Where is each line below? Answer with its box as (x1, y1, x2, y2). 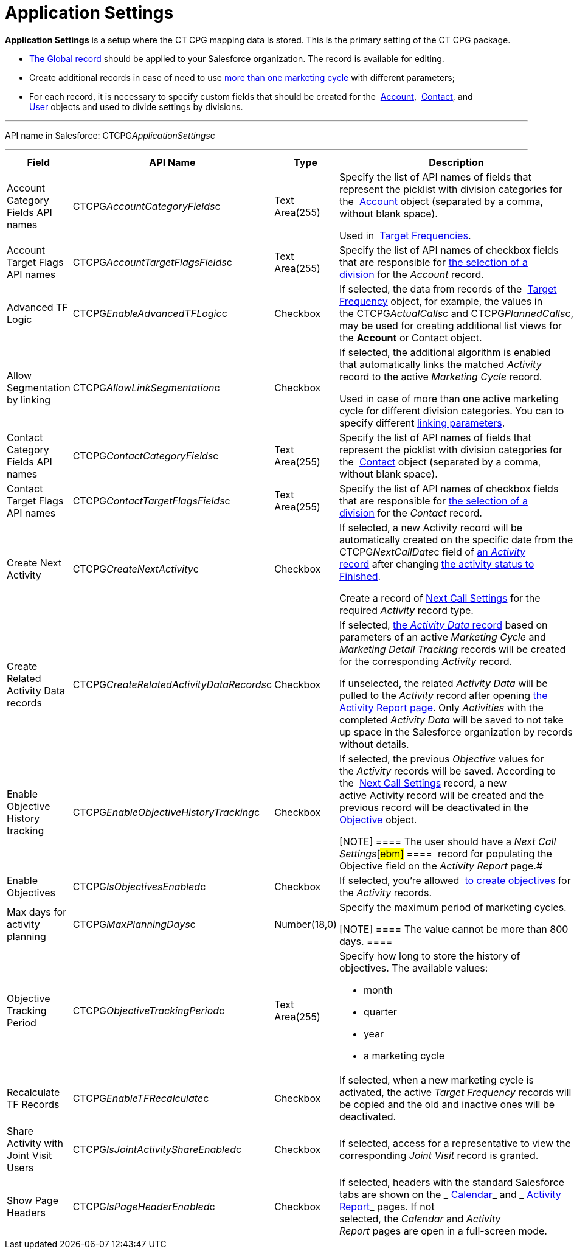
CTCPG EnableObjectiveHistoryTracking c (72, 806, 260, 818)
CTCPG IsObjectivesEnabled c (72, 880, 206, 893)
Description (429, 156, 484, 169)
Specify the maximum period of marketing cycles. (339, 900, 567, 913)
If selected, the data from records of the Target (339, 282, 557, 295)
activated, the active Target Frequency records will (339, 1085, 572, 1098)
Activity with (7, 1137, 63, 1149)
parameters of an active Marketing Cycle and (339, 630, 546, 643)
